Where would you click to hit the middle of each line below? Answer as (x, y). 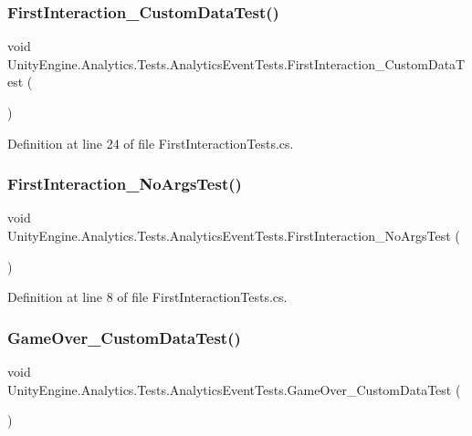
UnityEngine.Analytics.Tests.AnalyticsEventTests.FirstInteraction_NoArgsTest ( (234, 235)
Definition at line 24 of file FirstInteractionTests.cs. (151, 143)
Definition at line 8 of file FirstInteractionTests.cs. (147, 297)
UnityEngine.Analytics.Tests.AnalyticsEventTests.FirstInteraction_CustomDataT (236, 63)
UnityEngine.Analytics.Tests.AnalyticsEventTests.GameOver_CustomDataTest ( (234, 389)
